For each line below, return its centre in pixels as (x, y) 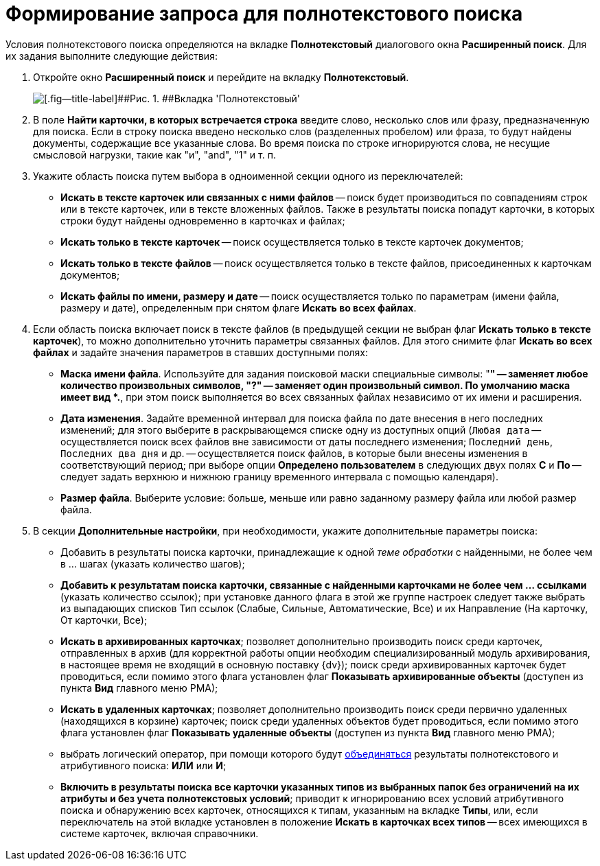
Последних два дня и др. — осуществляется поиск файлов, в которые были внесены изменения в (294, 453)
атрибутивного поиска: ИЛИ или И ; (143, 765)
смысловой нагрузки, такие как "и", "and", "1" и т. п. (154, 154)
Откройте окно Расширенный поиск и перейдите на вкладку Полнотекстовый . (221, 77)
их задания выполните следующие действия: (112, 56)
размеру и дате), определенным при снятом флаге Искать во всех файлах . (239, 307)
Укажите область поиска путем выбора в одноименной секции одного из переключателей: (248, 176)
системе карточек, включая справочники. (160, 833)
